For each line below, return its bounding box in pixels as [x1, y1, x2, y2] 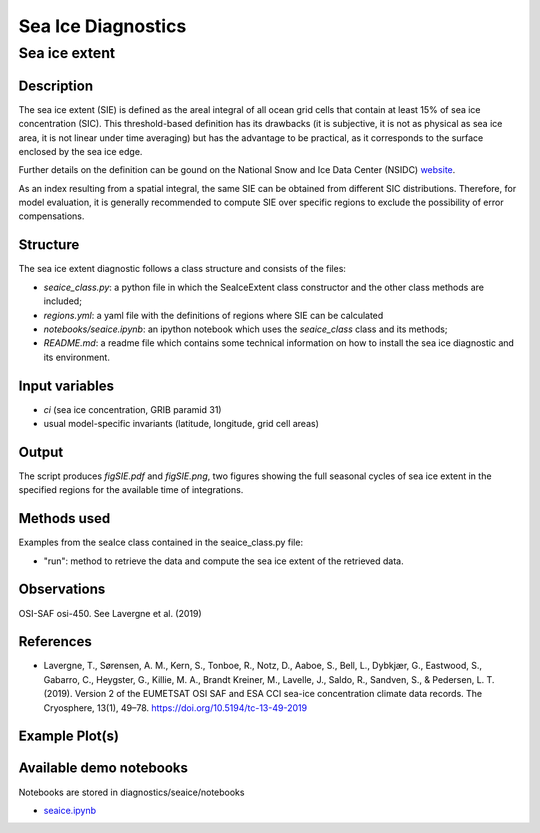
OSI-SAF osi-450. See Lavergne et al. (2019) [18, 607, 202, 619]
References [18, 633, 92, 650]
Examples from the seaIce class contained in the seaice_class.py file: [18, 536, 304, 549]
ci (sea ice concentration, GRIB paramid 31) [43, 403, 222, 415]
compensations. [18, 210, 85, 222]
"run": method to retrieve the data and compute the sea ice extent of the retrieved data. [43, 555, 404, 567]
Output [18, 443, 64, 460]
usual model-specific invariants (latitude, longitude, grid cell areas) [43, 418, 320, 429]
